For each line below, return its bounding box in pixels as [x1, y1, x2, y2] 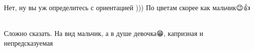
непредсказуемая [4, 37, 53, 48]
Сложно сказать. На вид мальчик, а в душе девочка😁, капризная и [4, 28, 204, 38]
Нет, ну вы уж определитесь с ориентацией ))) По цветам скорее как [4, 2, 210, 12]
